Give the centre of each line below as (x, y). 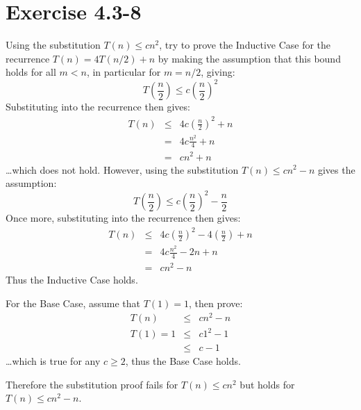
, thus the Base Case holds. (183, 361)
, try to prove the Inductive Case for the (245, 45)
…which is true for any (53, 361)
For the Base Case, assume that (73, 303)
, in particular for (124, 72)
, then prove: (216, 303)
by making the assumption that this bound (249, 58)
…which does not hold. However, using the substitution (122, 169)
